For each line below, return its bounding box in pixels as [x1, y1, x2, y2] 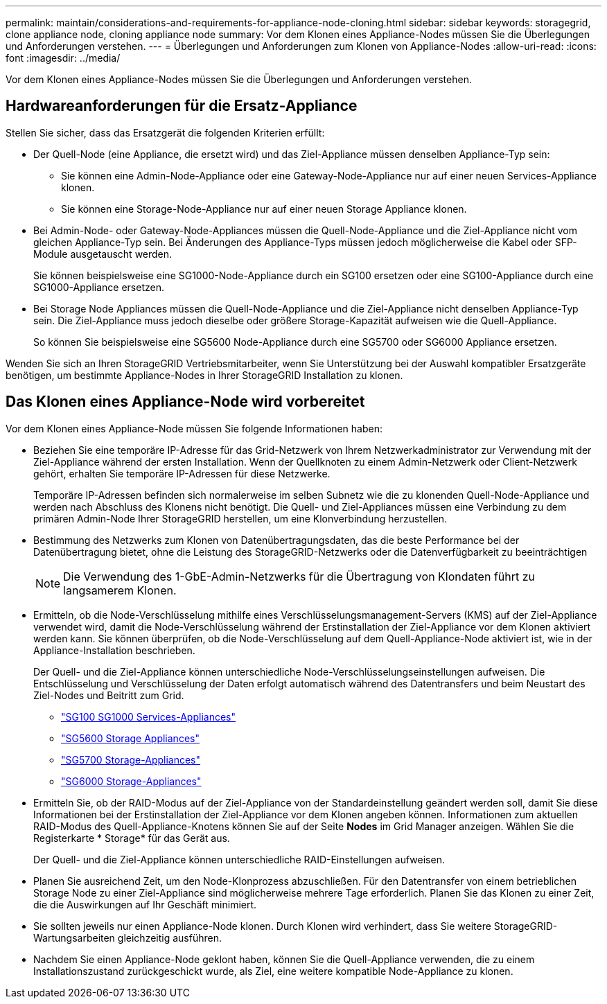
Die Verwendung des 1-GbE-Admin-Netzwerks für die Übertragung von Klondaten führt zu [63, 569, 536, 583]
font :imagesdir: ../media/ [6, 52, 121, 64]
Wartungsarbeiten [33, 931, 115, 944]
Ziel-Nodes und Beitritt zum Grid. [33, 689, 184, 701]
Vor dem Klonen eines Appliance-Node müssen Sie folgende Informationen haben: [6, 422, 382, 434]
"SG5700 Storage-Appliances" [61, 753, 201, 766]
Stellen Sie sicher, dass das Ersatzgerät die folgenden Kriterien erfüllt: [6, 126, 325, 139]
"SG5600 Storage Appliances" [61, 732, 200, 744]
